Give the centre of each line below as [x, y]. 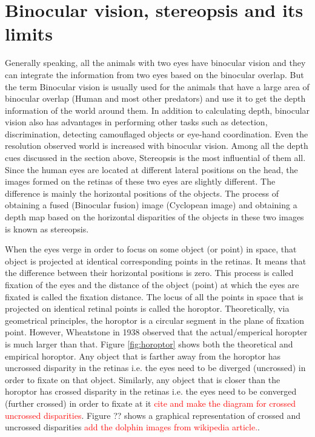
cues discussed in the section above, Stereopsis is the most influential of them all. [155, 158]
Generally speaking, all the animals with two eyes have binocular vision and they [155, 63]
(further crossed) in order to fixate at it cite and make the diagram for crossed [151, 403]
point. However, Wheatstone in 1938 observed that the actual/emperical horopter [156, 332]
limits [29, 34]
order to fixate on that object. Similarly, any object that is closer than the [143, 379]
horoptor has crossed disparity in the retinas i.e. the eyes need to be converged [151, 391]
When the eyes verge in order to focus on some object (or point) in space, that [151, 249]
